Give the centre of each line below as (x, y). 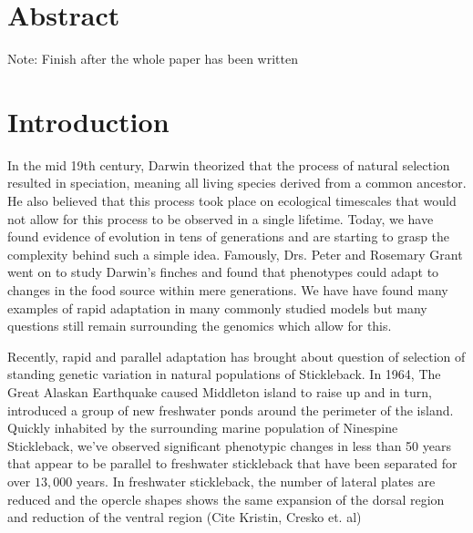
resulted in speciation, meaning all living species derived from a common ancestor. (237, 183)
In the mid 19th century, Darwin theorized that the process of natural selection (229, 164)
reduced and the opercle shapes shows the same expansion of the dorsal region (226, 499)
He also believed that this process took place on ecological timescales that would (232, 201)
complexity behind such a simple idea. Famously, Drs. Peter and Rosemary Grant (235, 254)
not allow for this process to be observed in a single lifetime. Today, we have (221, 218)
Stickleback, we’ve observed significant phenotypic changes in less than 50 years (230, 445)
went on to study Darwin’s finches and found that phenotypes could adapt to (223, 272)
